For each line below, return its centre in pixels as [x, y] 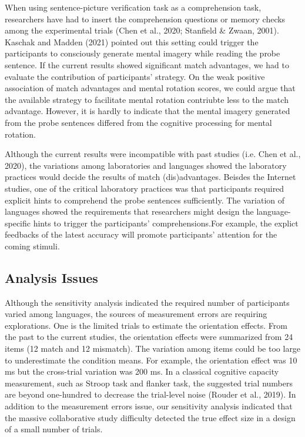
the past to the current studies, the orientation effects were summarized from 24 [149, 337]
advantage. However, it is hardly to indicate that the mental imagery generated [148, 111]
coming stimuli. [32, 246]
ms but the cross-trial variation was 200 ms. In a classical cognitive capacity [142, 371]
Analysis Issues [51, 277]
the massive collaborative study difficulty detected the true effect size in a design [150, 417]
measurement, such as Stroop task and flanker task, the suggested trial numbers [149, 383]
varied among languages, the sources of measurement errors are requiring [136, 314]
